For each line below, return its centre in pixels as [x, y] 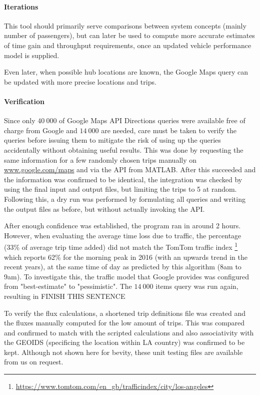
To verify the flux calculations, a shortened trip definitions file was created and [125, 313]
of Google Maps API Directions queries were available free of [152, 120]
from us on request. [34, 362]
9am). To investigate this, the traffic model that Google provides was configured [127, 276]
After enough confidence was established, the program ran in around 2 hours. [122, 226]
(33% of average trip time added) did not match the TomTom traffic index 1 [121, 246]
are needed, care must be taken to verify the [169, 130]
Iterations [21, 6]
